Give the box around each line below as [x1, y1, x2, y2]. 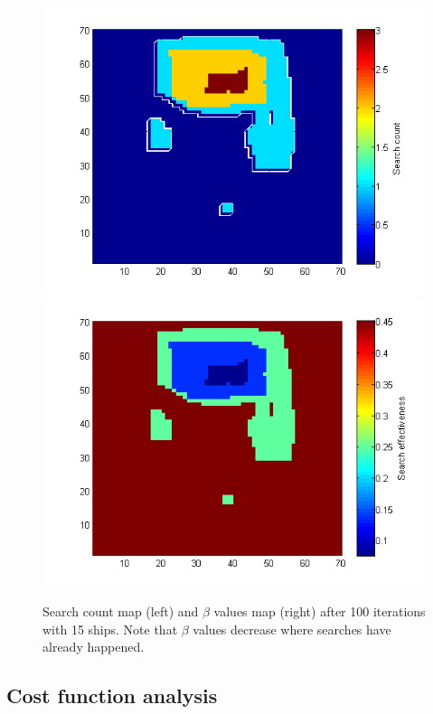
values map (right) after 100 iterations [213, 602, 426, 621]
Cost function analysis [6, 681, 218, 709]
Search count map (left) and [42, 602, 199, 621]
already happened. [42, 637, 145, 656]
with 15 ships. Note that [42, 619, 178, 638]
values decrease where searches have [193, 619, 391, 638]
